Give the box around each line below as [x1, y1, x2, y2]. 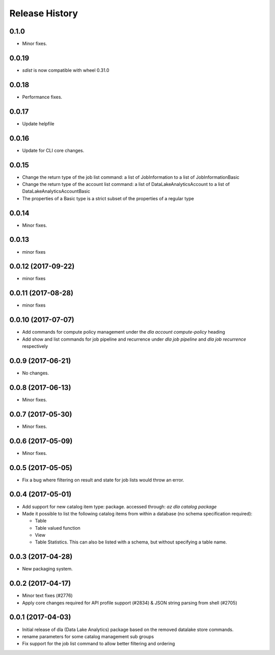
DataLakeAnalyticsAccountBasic [22, 188, 90, 195]
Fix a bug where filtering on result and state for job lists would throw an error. [22, 477, 184, 483]
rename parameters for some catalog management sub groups [22, 633, 154, 639]
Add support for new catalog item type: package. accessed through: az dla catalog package [22, 503, 217, 509]
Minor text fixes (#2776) [22, 592, 73, 598]
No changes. [22, 370, 49, 376]
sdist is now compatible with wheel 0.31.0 [22, 67, 109, 73]
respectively [22, 343, 48, 349]
